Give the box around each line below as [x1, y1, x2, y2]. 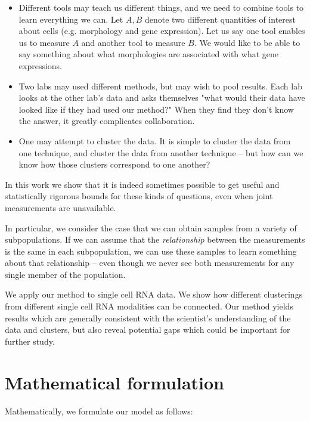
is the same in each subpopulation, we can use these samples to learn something [5, 244, 297, 257]
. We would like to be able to [194, 36, 300, 48]
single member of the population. [5, 268, 126, 280]
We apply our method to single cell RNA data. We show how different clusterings [5, 288, 303, 301]
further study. [5, 335, 55, 347]
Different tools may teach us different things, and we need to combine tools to [18, 1, 304, 13]
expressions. [18, 59, 63, 72]
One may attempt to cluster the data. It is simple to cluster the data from [18, 134, 291, 147]
